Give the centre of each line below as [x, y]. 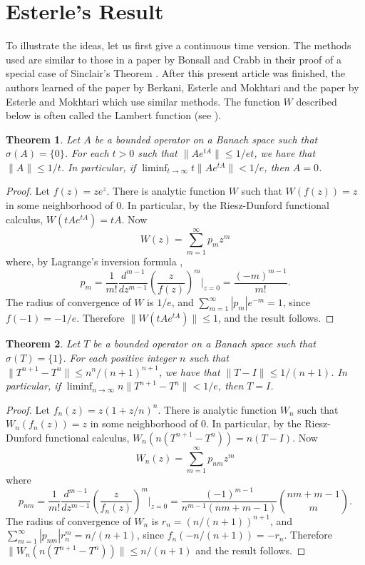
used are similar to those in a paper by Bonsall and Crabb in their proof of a [174, 59]
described [317, 101]
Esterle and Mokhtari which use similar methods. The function [143, 101]
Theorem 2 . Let [43, 343]
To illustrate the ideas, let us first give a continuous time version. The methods [179, 45]
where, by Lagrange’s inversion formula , [94, 261]
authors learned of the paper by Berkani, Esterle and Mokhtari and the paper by [182, 87]
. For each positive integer [120, 357]
